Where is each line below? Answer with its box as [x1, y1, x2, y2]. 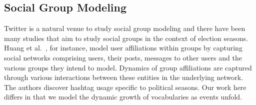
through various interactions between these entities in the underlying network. [4, 72, 243, 82]
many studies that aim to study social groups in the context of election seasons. [4, 32, 248, 43]
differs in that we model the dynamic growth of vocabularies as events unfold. [4, 91, 242, 102]
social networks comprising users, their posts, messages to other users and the [4, 52, 242, 62]
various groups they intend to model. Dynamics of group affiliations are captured [4, 62, 252, 72]
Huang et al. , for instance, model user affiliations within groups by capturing [4, 42, 242, 53]
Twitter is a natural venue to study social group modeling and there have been [4, 23, 245, 33]
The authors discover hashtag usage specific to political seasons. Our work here [4, 81, 246, 92]
